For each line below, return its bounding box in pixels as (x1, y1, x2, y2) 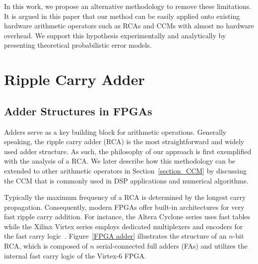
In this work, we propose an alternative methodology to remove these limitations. (4, 1, 252, 11)
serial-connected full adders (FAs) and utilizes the (96, 241, 248, 251)
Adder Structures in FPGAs (4, 103, 152, 118)
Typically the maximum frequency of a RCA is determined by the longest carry (4, 192, 246, 202)
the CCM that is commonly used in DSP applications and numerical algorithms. (4, 175, 249, 185)
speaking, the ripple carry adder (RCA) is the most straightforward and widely (4, 136, 245, 147)
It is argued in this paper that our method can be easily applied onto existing (4, 10, 240, 21)
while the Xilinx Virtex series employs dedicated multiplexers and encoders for (4, 221, 243, 231)
